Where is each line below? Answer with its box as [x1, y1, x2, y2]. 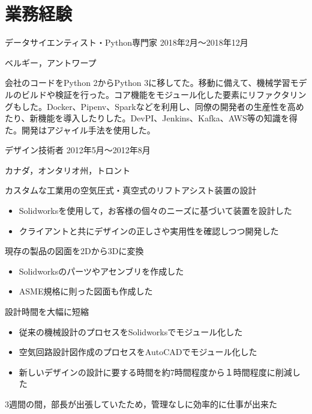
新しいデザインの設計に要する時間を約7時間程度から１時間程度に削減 [19, 365, 292, 378]
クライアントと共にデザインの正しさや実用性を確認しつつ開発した [19, 224, 279, 237]
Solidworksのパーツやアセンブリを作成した [19, 264, 184, 277]
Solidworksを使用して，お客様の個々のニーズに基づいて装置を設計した [19, 204, 292, 217]
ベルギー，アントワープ [5, 56, 97, 68]
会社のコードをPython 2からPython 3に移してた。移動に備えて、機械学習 [5, 76, 290, 89]
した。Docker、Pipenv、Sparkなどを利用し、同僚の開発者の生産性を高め [21, 100, 304, 112]
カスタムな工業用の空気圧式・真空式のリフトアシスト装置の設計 [5, 184, 257, 196]
